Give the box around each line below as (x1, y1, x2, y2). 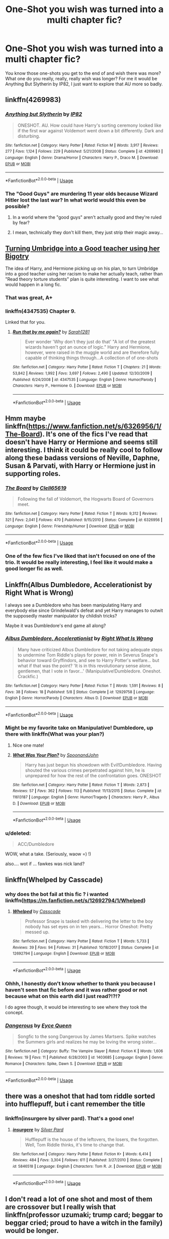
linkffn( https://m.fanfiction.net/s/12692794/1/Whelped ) (5, 897, 146, 904)
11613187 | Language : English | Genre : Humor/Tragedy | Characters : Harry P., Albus (12, 795, 159, 800)
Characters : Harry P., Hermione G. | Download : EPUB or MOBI (12, 383, 122, 389)
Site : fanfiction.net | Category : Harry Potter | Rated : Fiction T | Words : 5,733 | (12, 939, 149, 944)
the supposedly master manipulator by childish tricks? (5, 612, 117, 618)
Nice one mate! (12, 742, 44, 748)
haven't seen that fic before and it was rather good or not (5, 986, 147, 993)
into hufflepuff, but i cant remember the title (5, 1100, 146, 1109)
